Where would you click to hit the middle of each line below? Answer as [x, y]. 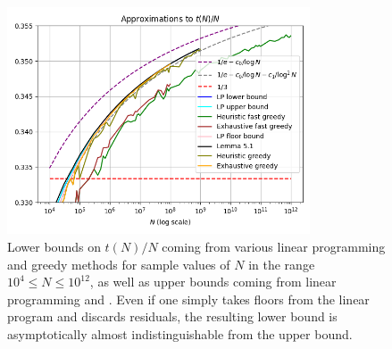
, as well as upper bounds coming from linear [213, 282]
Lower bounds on [54, 246]
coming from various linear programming [274, 246]
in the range [282, 264]
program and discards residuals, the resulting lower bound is [172, 316]
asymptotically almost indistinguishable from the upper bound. [180, 333]
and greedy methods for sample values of [119, 264]
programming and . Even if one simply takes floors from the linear [188, 299]
